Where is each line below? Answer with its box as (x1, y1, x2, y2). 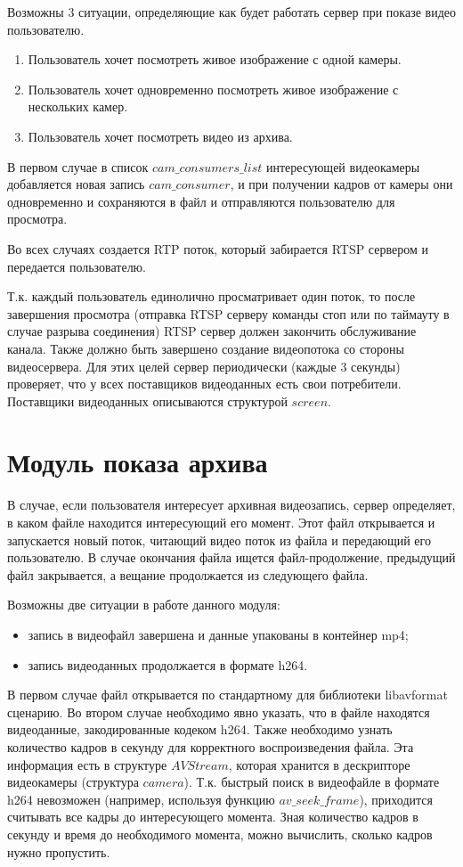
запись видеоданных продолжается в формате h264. (28, 655, 308, 674)
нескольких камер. (28, 97, 128, 116)
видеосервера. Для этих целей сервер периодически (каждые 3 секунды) (7, 356, 401, 375)
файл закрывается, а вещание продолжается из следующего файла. (7, 565, 369, 584)
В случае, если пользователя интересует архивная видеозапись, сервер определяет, (7, 495, 456, 514)
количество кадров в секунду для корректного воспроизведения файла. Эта (7, 737, 414, 756)
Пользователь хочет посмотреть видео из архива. (28, 127, 293, 145)
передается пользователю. (7, 257, 146, 275)
